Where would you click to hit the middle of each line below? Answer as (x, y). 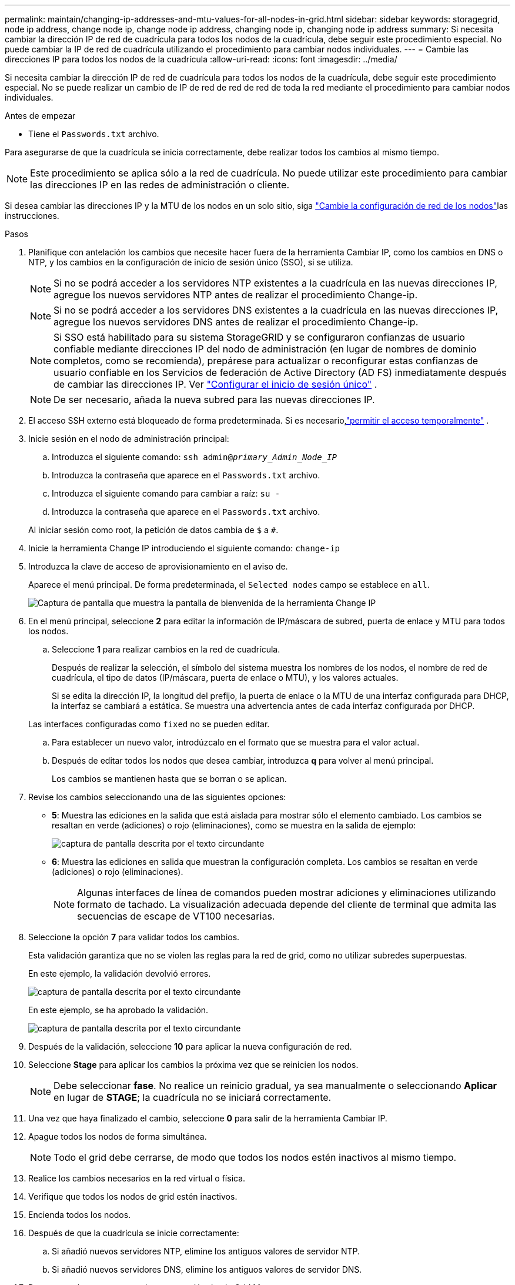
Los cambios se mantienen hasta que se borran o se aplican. (169, 779)
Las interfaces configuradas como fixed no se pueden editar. (149, 724)
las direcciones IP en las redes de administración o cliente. (160, 185)
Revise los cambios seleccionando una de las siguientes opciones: (157, 797)
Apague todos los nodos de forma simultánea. (118, 1136)
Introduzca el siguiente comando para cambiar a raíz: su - (166, 493)
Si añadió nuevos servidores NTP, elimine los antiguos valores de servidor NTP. (206, 1251)
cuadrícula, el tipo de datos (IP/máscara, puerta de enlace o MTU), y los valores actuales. (225, 678)
